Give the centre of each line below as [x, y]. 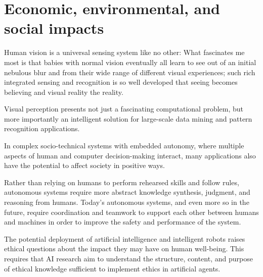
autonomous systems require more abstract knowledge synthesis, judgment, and [127, 192]
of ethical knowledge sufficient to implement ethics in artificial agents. [112, 268]
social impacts [54, 28]
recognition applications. [42, 128]
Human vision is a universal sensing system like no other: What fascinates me [124, 52]
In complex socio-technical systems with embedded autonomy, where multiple [124, 146]
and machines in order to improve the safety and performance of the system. [123, 222]
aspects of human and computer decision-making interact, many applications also [130, 155]
